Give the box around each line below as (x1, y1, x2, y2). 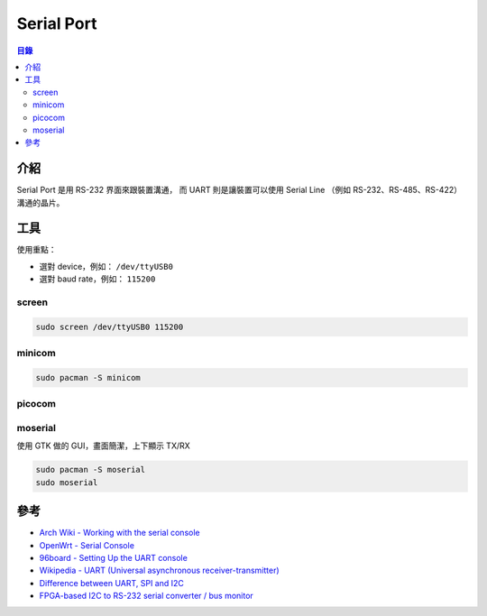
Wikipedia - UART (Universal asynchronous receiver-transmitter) (39, 565, 280, 576)
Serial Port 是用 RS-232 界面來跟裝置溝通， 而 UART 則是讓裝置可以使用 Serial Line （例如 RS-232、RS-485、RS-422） (16, 185, 462, 196)
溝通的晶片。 (16, 197, 65, 207)
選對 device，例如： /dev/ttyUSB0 (39, 261, 173, 271)
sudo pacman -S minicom (35, 372, 142, 382)
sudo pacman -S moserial (35, 464, 146, 475)
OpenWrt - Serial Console (39, 539, 135, 550)
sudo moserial (35, 477, 98, 487)
